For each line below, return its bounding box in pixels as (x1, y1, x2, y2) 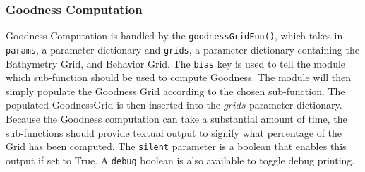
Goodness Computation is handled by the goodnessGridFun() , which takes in (6, 28, 343, 43)
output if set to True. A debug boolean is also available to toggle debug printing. (6, 152, 355, 167)
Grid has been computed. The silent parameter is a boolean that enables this (6, 139, 347, 154)
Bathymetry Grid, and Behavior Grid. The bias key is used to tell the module (6, 56, 346, 70)
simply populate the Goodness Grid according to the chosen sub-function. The (6, 83, 345, 98)
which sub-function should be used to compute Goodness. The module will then (6, 70, 351, 85)
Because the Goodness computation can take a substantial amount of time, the (6, 111, 347, 125)
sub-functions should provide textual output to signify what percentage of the (6, 125, 342, 140)
